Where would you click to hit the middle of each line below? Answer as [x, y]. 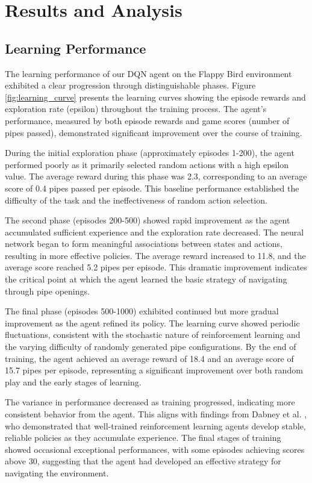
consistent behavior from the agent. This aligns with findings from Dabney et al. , [156, 414]
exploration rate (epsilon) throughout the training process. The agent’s [136, 109]
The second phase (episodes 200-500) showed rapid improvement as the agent [148, 220]
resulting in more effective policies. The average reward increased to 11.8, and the [155, 255]
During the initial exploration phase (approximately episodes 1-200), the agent [150, 153]
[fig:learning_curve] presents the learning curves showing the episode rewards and [155, 97]
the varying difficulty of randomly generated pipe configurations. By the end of [151, 347]
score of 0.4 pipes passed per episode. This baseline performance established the [152, 188]
